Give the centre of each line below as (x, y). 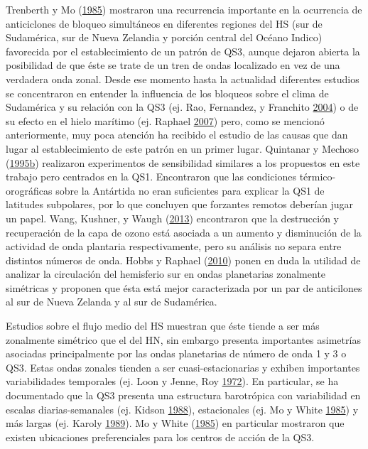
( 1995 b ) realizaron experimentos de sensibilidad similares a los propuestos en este (183, 162)
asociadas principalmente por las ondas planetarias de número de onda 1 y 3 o (176, 353)
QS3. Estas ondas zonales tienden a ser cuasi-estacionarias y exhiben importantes (183, 367)
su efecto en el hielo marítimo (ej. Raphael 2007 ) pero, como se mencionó (165, 120)
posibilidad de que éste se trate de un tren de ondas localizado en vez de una (173, 65)
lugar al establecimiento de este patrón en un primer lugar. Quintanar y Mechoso (183, 148)
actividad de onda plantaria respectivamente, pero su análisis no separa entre (174, 246)
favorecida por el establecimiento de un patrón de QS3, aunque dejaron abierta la (183, 51)
